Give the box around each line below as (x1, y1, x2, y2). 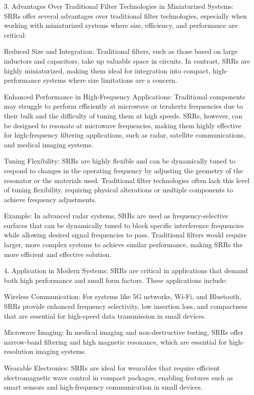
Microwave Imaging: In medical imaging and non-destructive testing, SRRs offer (4, 327, 244, 337)
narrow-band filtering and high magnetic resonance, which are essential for (4, 336, 227, 347)
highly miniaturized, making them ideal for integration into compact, (4, 65, 211, 75)
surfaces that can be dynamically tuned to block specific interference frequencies (4, 220, 244, 230)
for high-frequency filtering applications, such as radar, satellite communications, (4, 130, 246, 140)
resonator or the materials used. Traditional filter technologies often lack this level (4, 175, 250, 185)
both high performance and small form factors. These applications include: (4, 275, 227, 285)
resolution (4, 346, 34, 356)
